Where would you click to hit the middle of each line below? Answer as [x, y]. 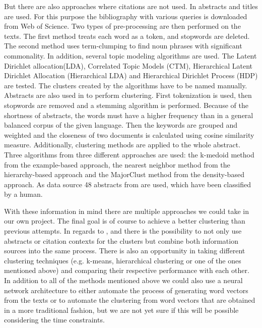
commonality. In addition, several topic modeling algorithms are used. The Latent [130, 55]
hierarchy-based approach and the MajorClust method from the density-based [124, 174]
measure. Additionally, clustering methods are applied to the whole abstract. [122, 145]
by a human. [23, 194]
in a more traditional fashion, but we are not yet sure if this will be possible [121, 310]
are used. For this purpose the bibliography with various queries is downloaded [126, 16]
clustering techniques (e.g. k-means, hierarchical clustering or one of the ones [123, 260]
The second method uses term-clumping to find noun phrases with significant [123, 46]
